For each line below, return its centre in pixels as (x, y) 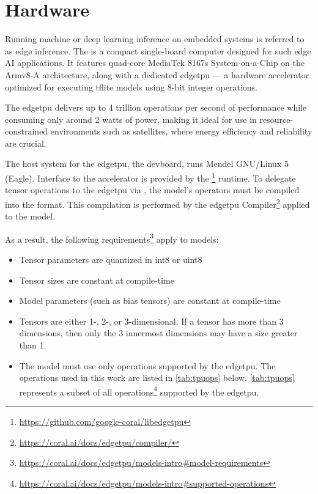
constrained (27, 131)
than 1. (33, 345)
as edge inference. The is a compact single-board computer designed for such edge (158, 50)
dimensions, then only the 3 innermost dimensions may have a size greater (158, 333)
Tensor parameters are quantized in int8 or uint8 (111, 259)
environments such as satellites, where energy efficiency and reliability (181, 131)
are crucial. (26, 143)
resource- (276, 119)
